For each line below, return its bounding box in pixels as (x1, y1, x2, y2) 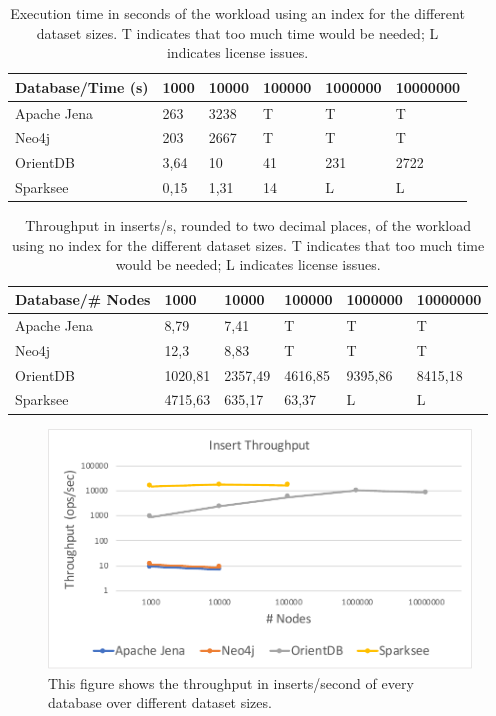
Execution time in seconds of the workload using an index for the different (10, 3, 465, 23)
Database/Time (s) (15, 76, 149, 97)
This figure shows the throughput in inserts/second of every (48, 672, 414, 693)
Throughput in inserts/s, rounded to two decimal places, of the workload (25, 215, 472, 236)
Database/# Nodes (15, 289, 151, 310)
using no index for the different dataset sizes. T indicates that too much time (12, 234, 485, 255)
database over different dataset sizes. (48, 692, 272, 713)
